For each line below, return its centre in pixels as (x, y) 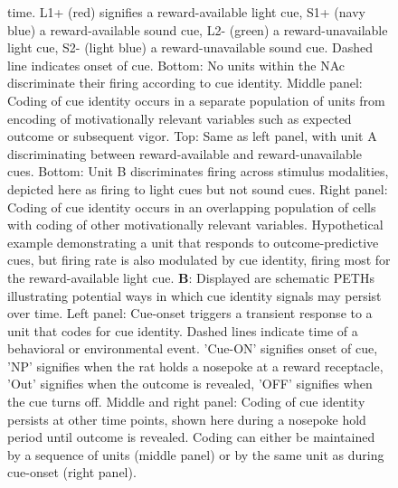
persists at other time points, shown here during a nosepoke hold (187, 419)
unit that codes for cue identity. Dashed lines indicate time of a (183, 330)
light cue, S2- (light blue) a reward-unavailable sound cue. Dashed (190, 47)
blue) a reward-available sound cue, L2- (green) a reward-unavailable (198, 29)
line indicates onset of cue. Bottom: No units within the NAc (176, 65)
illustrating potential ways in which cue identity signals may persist (194, 295)
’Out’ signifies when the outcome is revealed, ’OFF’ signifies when (190, 384)
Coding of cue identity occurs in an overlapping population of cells (192, 206)
